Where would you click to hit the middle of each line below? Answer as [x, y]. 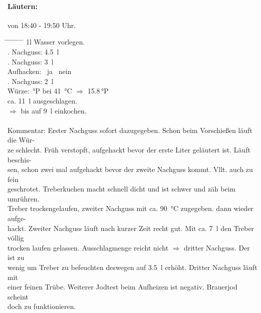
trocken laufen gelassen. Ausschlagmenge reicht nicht [88, 247]
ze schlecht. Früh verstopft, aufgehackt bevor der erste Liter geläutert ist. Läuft [129, 149]
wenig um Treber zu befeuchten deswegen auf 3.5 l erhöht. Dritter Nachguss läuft [132, 267]
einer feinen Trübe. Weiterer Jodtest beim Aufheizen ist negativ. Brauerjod [123, 287]
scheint [18, 296]
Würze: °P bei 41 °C [40, 91]
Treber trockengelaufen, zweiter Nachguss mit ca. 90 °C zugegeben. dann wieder [130, 208]
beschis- [19, 159]
